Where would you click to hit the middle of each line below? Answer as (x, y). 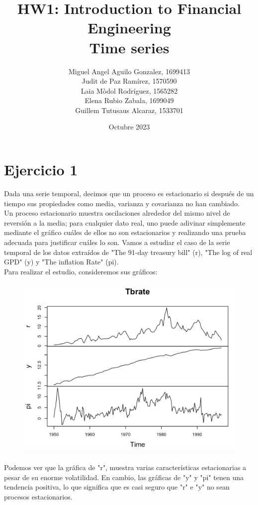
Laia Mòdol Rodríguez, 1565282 (129, 90)
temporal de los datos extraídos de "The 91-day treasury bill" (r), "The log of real (128, 252)
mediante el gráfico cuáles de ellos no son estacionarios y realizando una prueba (125, 232)
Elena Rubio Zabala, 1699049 (129, 100)
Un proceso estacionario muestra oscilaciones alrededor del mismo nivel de (117, 213)
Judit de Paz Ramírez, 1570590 (129, 81)
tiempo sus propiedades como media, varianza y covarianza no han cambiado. (122, 203)
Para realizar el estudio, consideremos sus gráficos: (81, 271)
